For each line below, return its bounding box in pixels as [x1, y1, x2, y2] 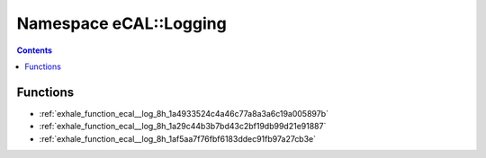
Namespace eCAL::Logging [16, 13, 227, 33]
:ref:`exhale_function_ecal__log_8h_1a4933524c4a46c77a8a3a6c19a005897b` [39, 108, 328, 118]
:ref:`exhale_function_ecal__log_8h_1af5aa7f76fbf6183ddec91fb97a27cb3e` [39, 133, 317, 144]
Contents [16, 45, 53, 56]
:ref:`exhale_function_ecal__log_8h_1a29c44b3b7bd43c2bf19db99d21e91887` [39, 121, 327, 132]
